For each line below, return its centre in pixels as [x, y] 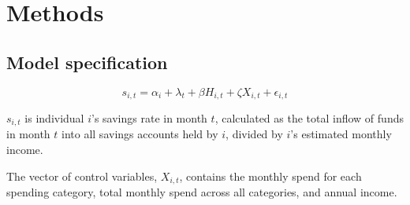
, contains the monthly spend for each [270, 176]
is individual [54, 118]
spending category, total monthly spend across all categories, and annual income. [202, 192]
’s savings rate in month [149, 118]
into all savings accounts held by [140, 134]
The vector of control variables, [82, 176]
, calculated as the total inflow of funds [309, 118]
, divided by [254, 134]
